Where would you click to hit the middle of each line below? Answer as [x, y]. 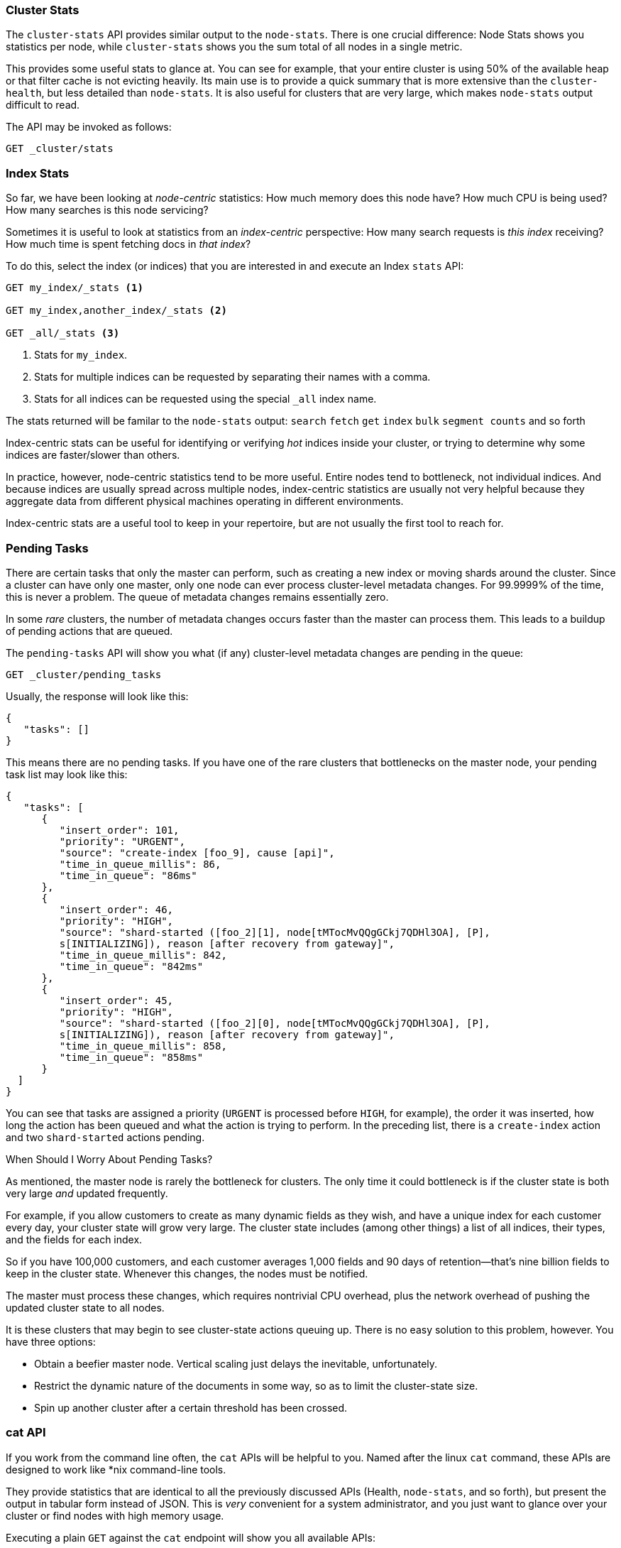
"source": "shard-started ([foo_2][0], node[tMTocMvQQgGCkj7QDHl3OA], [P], [275, 1023]
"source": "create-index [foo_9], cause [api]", [197, 852]
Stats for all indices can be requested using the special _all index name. [205, 399]
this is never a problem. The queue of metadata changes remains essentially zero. [197, 596]
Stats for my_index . [81, 355]
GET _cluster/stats [60, 149]
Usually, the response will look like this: [97, 696]
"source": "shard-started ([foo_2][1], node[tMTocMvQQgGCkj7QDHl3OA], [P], [275, 932]
